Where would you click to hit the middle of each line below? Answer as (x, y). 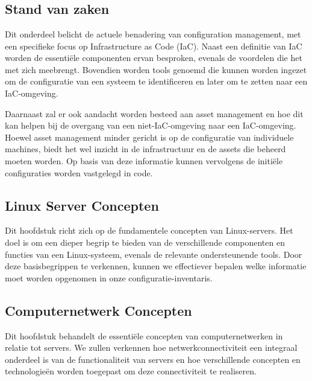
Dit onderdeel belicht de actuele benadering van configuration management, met (153, 34)
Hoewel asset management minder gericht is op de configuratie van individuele (149, 137)
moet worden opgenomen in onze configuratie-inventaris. (109, 277)
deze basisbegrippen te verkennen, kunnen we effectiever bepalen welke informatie (156, 266)
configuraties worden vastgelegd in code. (79, 172)
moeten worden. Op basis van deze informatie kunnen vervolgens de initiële (144, 160)
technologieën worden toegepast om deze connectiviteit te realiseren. (131, 371)
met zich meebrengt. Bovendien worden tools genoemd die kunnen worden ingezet (156, 69)
